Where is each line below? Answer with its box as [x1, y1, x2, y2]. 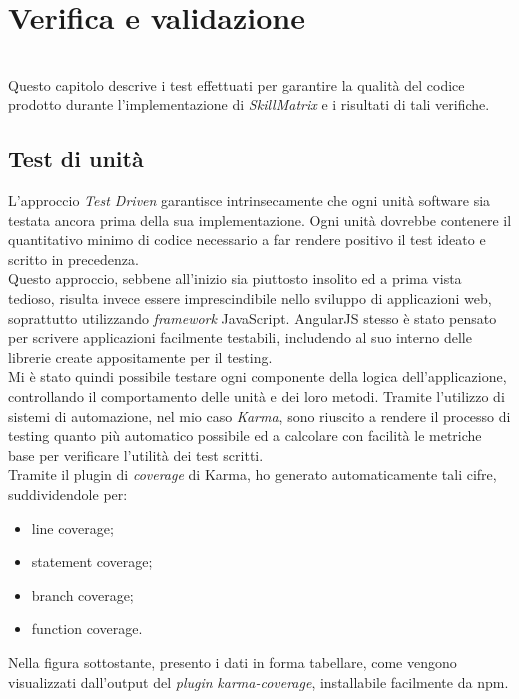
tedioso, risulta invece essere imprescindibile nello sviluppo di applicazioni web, [8, 288, 492, 309]
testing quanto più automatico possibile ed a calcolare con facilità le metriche [8, 425, 482, 446]
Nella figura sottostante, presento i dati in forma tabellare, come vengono [8, 651, 457, 672]
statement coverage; [31, 551, 153, 572]
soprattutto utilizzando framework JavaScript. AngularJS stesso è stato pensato [8, 307, 497, 328]
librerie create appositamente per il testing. [8, 346, 273, 367]
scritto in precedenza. [8, 248, 139, 269]
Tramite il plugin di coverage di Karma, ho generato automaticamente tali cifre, [8, 464, 497, 485]
